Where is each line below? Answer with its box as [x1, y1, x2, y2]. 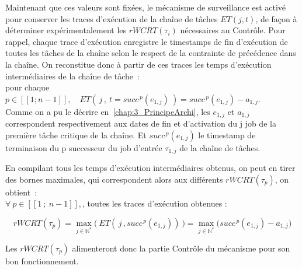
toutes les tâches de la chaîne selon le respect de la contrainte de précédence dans [5, 47, 296, 59]
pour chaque [5, 81, 50, 93]
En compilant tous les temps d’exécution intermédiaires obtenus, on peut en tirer [5, 162, 296, 174]
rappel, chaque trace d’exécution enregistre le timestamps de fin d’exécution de [5, 35, 288, 47]
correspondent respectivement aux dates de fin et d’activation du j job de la [5, 117, 276, 130]
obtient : [5, 186, 37, 198]
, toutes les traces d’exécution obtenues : [82, 197, 227, 209]
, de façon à [255, 12, 297, 25]
